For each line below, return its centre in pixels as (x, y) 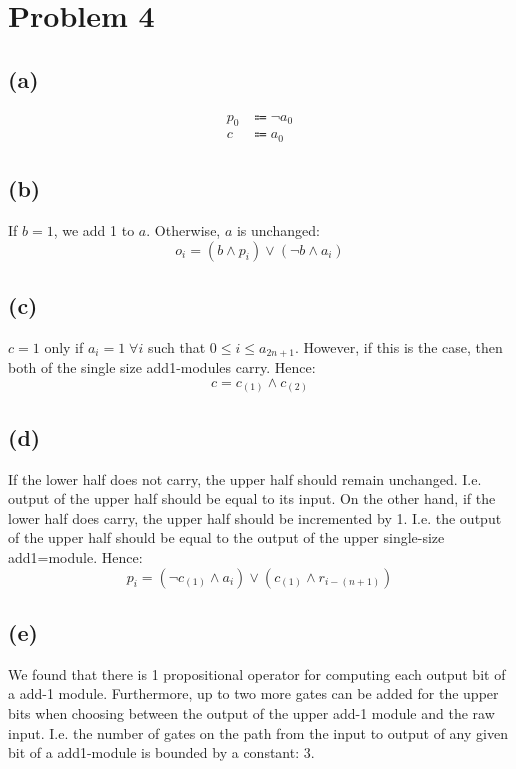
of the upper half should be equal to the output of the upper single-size (226, 537)
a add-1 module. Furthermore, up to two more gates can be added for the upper (253, 693)
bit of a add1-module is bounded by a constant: (154, 752)
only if (64, 346)
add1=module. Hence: (75, 557)
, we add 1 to (94, 230)
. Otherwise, (183, 230)
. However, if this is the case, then (398, 346)
